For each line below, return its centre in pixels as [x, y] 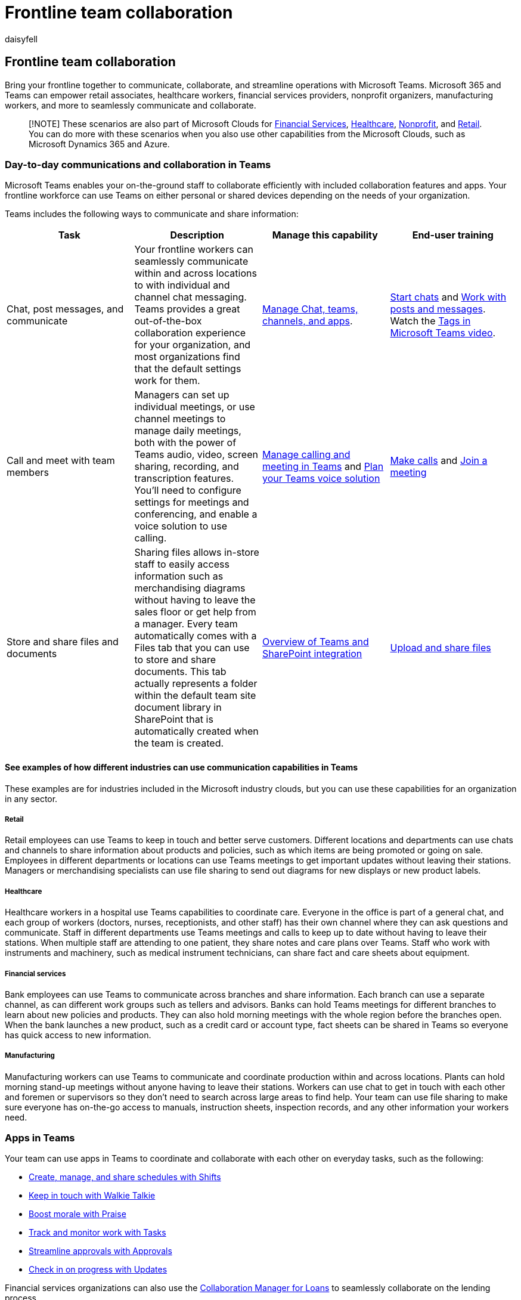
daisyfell [21, 39]
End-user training [453, 235]
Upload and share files [441, 648]
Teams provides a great [187, 309]
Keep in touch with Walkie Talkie [92, 1196]
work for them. [167, 381]
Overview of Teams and [316, 642]
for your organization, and [193, 345]
